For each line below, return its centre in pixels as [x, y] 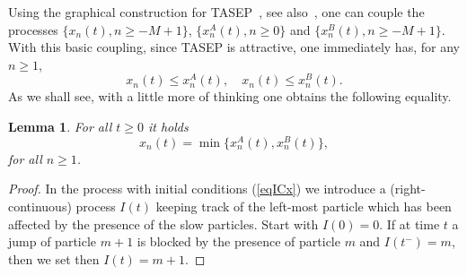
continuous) [40, 206]
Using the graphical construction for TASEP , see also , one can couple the [216, 12]
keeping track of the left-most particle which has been [304, 206]
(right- [408, 189]
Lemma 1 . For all [60, 127]
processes [33, 29]
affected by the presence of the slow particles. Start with [163, 223]
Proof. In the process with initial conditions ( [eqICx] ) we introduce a [197, 189]
